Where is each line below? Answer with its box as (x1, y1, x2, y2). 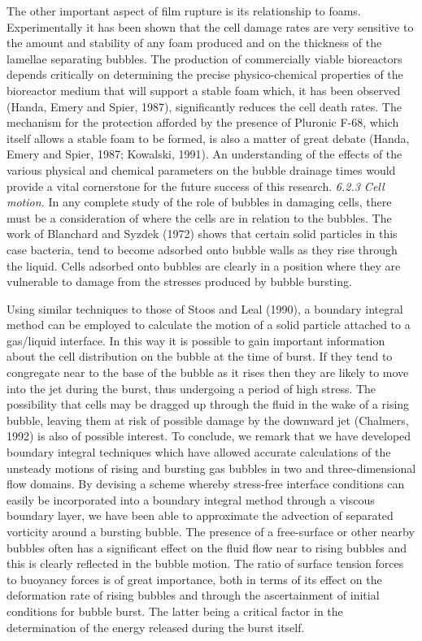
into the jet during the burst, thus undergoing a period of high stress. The (7, 379, 376, 396)
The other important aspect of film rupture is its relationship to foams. (7, 2, 361, 19)
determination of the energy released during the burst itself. (7, 618, 305, 635)
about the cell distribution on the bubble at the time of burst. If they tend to (7, 348, 393, 365)
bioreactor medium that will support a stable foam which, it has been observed (7, 81, 401, 98)
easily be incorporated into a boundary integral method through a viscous (7, 491, 375, 508)
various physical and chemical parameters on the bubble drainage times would (7, 161, 396, 178)
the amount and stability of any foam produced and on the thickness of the (7, 34, 382, 51)
